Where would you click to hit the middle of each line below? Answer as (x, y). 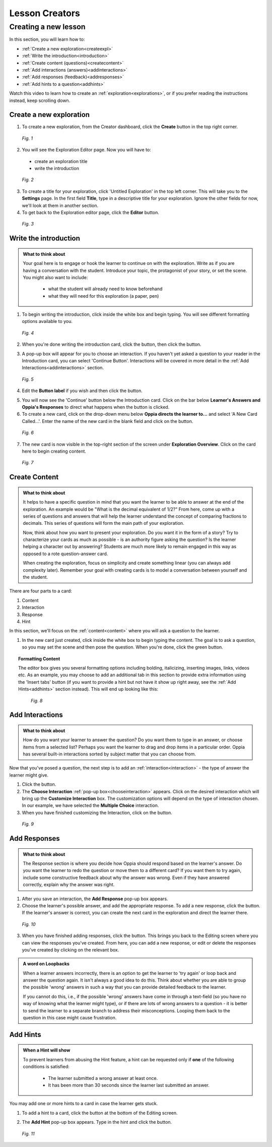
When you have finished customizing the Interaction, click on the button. (97, 812)
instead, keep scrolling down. (40, 100)
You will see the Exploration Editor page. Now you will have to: (86, 150)
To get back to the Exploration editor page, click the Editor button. (91, 212)
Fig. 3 (28, 224)
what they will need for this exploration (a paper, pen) (104, 296)
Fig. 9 (28, 824)
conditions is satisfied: (46, 1067)
